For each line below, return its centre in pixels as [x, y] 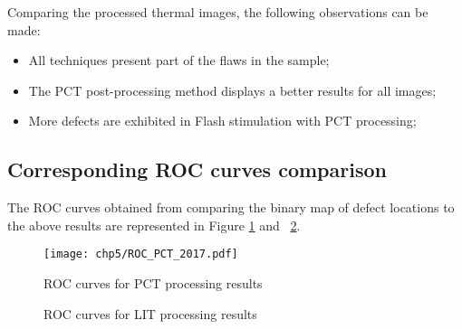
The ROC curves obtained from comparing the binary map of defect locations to [231, 207]
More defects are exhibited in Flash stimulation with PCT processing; [222, 121]
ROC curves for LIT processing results [150, 313]
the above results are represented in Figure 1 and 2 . [154, 225]
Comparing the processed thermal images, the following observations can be [218, 12]
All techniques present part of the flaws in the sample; [179, 60]
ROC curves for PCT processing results [153, 283]
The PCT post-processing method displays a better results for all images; [232, 90]
